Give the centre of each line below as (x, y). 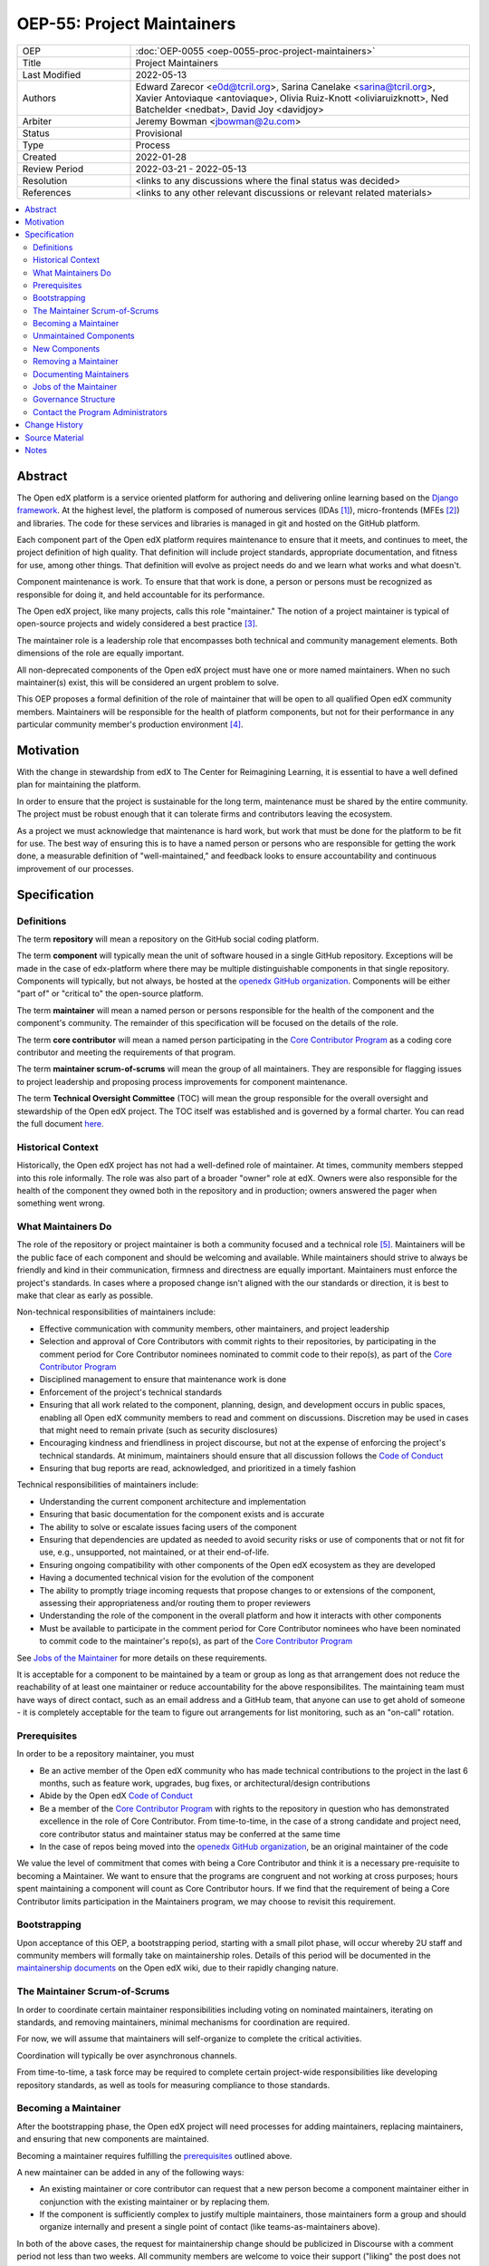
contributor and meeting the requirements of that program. (126, 1052)
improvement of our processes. (76, 868)
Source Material (54, 437)
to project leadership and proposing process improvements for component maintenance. (182, 1081)
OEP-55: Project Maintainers (126, 24)
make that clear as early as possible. (85, 1295)
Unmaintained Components (84, 336)
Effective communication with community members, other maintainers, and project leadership (214, 1329)
